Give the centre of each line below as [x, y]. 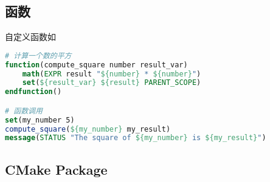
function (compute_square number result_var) [96, 65]
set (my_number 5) [40, 120]
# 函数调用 [24, 111]
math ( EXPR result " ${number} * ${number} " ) [112, 74]
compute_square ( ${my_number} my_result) [88, 129]
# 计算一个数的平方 [38, 56]
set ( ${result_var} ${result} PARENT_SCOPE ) [112, 83]
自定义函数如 [30, 37]
